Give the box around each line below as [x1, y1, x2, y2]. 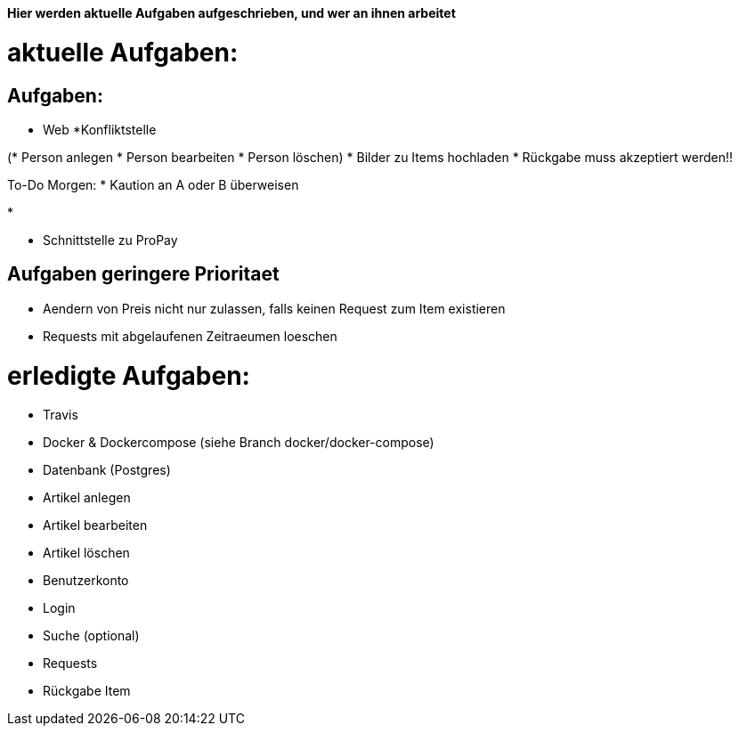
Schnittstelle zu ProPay [43, 232, 178, 248]
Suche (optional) [43, 628, 140, 644]
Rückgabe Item [43, 683, 131, 699]
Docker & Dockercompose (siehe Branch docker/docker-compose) [43, 435, 434, 451]
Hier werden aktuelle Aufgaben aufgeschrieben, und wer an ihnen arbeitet [7, 5, 456, 20]
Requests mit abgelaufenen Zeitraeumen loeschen [43, 328, 337, 344]
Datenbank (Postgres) [43, 462, 171, 478]
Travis [43, 407, 78, 423]
